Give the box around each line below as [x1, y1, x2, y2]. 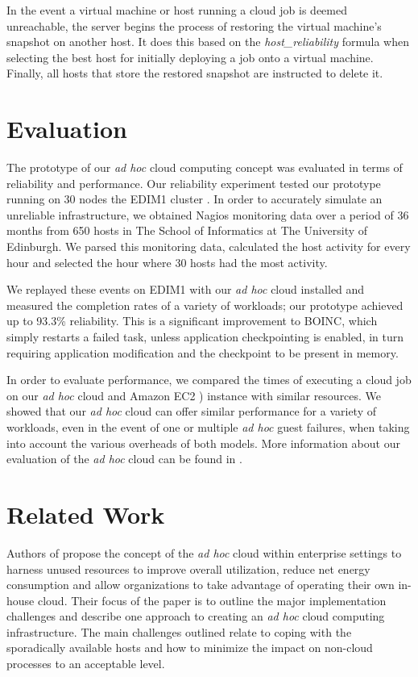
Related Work [6, 497, 165, 530]
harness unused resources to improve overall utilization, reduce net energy [6, 560, 370, 577]
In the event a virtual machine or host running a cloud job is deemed [6, 2, 347, 18]
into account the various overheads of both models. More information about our [6, 434, 400, 451]
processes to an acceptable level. [6, 655, 165, 672]
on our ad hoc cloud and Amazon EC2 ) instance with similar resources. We [6, 387, 382, 403]
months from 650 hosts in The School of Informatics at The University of [6, 222, 368, 239]
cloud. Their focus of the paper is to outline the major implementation [37, 591, 387, 608]
